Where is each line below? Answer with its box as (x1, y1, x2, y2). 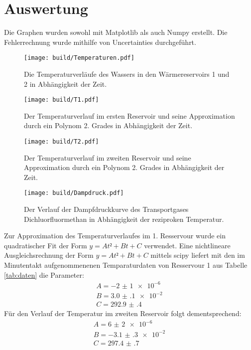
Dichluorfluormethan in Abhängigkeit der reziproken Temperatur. (24, 213, 224, 224)
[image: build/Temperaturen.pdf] (24, 54, 134, 62)
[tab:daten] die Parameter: (4, 269, 84, 280)
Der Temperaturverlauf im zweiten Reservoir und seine (24, 152, 191, 163)
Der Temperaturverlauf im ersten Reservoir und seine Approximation (24, 110, 235, 121)
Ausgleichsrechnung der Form (4, 250, 94, 260)
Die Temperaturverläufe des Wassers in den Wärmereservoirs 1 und (24, 68, 230, 79)
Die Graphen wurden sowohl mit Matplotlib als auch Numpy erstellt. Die (4, 27, 228, 37)
